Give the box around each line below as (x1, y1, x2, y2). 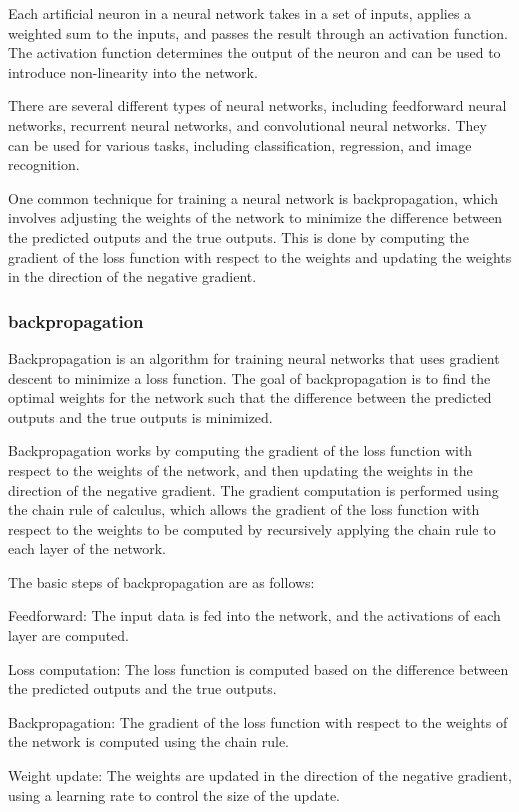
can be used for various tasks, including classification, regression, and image (8, 134, 472, 155)
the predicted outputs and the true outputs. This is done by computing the (8, 226, 469, 247)
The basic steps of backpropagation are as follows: (8, 571, 315, 592)
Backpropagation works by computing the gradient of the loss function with (8, 440, 473, 461)
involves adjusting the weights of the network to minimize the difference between (8, 207, 503, 228)
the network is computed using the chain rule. (8, 731, 290, 752)
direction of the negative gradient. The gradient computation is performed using (8, 479, 499, 500)
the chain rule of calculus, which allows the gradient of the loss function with (8, 499, 480, 520)
